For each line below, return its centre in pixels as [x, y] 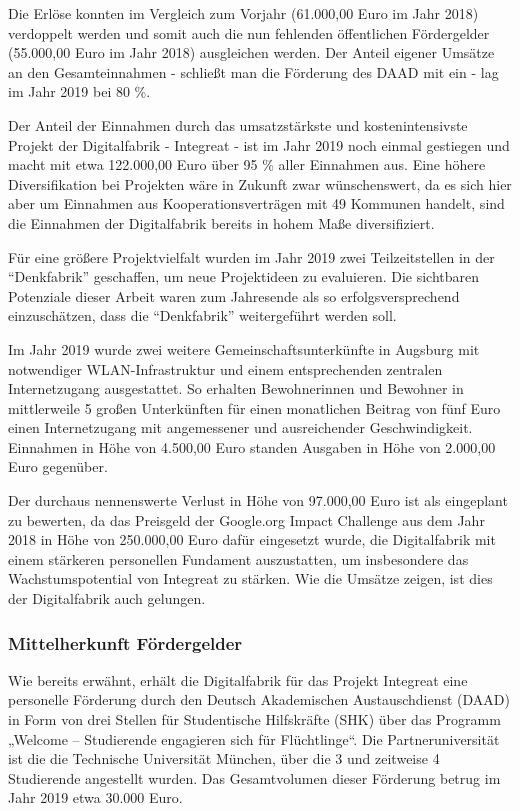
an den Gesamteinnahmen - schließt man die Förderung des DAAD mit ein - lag [253, 71]
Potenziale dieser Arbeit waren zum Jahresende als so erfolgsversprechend [234, 295]
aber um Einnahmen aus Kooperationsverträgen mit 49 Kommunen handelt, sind [256, 203]
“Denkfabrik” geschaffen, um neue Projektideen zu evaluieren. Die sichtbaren [244, 276]
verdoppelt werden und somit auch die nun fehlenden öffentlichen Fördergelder [249, 32]
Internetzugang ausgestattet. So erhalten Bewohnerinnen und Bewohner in [236, 388]
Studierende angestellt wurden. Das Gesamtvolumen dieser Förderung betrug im [254, 777]
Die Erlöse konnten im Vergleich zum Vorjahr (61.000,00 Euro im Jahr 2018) [243, 13]
